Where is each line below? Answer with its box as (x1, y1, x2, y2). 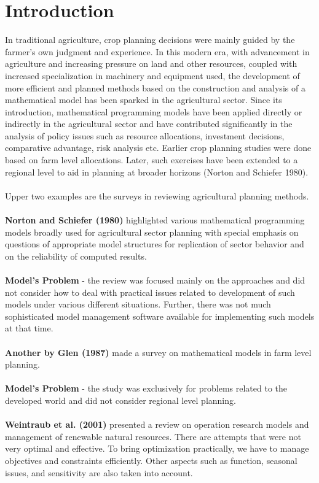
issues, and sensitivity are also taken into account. (5, 466, 193, 479)
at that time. (5, 322, 53, 334)
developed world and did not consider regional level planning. (5, 393, 236, 406)
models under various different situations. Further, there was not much (5, 298, 271, 311)
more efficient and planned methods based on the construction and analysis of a (5, 81, 305, 94)
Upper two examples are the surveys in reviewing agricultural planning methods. (5, 189, 309, 202)
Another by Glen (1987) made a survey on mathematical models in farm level (5, 346, 312, 358)
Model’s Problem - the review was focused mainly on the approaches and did (5, 274, 305, 286)
